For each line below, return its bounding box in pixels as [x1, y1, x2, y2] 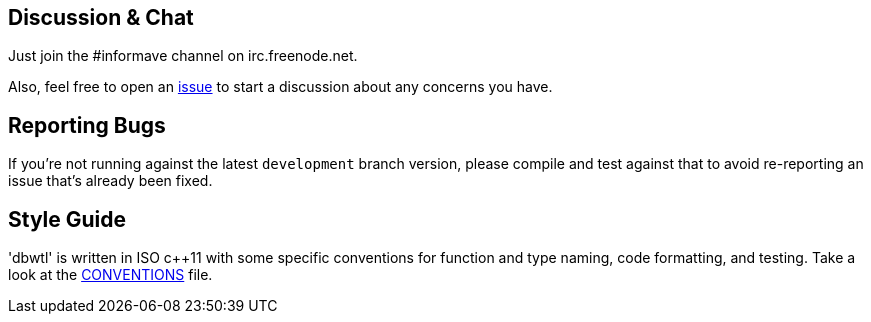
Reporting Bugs [8, 112, 166, 138]
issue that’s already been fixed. [8, 172, 213, 190]
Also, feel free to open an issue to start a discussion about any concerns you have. [8, 78, 553, 96]
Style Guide [8, 206, 127, 232]
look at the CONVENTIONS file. [8, 266, 213, 284]
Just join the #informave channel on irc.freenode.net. [8, 47, 358, 65]
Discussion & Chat [8, 5, 194, 30]
